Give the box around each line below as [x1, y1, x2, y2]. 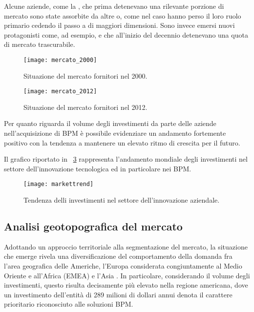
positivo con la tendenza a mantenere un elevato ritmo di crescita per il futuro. [4, 137, 240, 147]
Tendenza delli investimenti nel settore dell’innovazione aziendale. [23, 195, 220, 205]
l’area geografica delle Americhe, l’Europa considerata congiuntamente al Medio [4, 261, 242, 271]
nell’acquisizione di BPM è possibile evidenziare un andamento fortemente [4, 128, 226, 138]
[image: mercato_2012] [23, 88, 97, 95]
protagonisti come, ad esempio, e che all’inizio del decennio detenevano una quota [4, 29, 248, 40]
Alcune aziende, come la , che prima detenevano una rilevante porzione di [4, 1, 224, 11]
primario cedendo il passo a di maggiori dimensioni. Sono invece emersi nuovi [4, 20, 235, 30]
